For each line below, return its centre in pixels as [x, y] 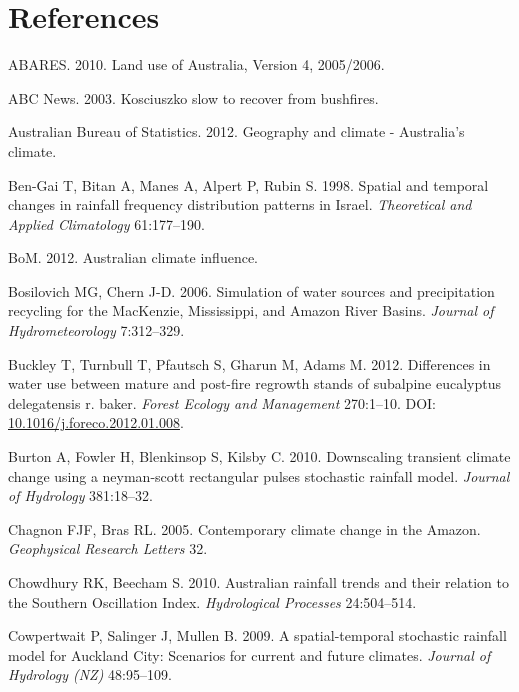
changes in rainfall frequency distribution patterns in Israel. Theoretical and [240, 204]
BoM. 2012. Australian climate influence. [133, 257]
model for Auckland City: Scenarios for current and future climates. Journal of [249, 654]
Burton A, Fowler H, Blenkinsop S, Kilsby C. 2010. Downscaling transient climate [259, 456]
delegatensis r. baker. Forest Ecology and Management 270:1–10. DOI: [222, 402]
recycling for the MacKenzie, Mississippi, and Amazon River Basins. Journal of [251, 310]
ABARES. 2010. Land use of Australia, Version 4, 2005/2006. [196, 64]
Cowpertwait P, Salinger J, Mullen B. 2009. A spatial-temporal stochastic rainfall [257, 635]
